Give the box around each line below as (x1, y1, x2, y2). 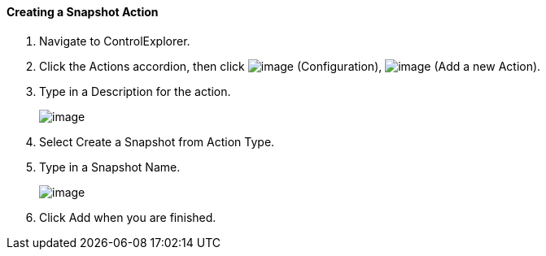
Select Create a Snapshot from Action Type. (39, 134, 275, 149)
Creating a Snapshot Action (7, 5, 159, 19)
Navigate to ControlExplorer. (39, 33, 190, 48)
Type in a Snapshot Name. (39, 159, 181, 174)
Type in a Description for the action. (39, 84, 231, 98)
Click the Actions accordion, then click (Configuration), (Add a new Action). (39, 59, 541, 73)
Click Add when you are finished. (39, 210, 216, 224)
